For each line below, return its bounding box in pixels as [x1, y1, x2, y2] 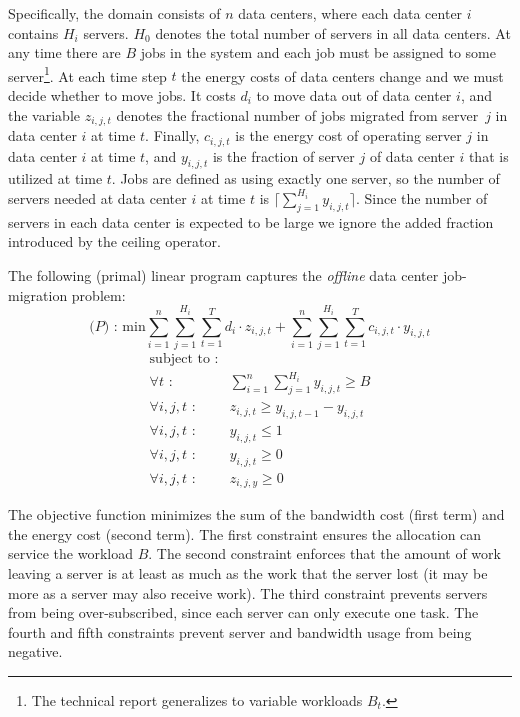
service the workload [8, 543, 133, 564]
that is [468, 145, 509, 166]
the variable [8, 104, 80, 125]
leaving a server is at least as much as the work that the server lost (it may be [8, 562, 488, 583]
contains [8, 22, 59, 43]
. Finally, [145, 125, 200, 146]
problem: [71, 284, 126, 305]
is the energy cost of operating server [235, 125, 462, 146]
